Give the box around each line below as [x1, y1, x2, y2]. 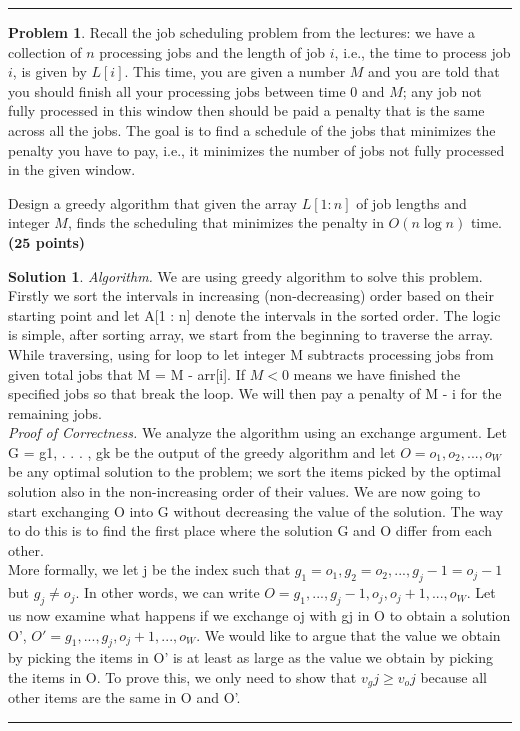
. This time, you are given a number [124, 61, 346, 82]
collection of [8, 41, 82, 62]
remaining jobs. [8, 402, 102, 423]
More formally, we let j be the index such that [8, 559, 291, 580]
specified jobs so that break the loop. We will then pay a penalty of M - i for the [8, 383, 502, 404]
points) [35, 231, 86, 252]
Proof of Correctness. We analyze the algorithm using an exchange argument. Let [8, 422, 507, 443]
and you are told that [368, 61, 500, 82]
